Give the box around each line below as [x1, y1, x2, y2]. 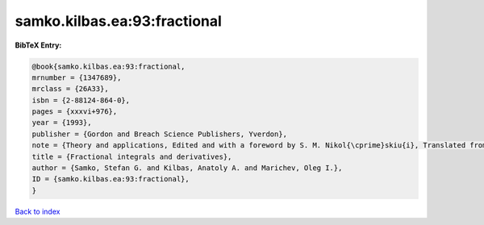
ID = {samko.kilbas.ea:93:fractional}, [31, 174, 190, 184]
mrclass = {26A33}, [31, 85, 109, 94]
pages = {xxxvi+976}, [31, 107, 118, 116]
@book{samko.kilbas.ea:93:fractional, [31, 61, 186, 71]
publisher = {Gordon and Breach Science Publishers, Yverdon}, [31, 129, 288, 139]
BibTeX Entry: [15, 40, 62, 50]
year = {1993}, [31, 118, 92, 127]
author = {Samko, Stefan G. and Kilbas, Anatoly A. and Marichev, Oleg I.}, [31, 164, 343, 173]
